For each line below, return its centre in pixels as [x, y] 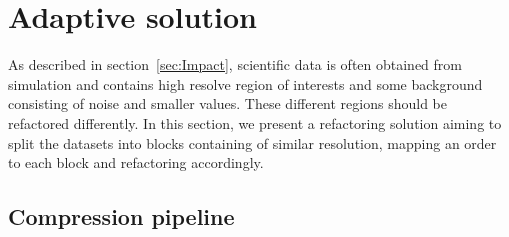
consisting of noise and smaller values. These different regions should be [227, 103]
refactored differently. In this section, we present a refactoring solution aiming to [255, 122]
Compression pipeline [121, 216]
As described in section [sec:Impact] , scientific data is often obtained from [235, 64]
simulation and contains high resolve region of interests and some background [245, 83]
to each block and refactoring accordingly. [136, 162]
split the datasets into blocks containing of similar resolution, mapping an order [252, 142]
